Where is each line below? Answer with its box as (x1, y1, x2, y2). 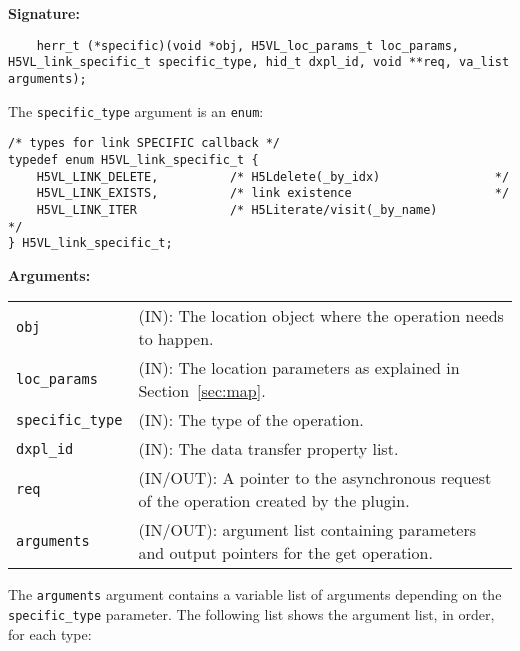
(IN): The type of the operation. (138, 408, 364, 432)
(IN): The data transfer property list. (138, 437, 399, 461)
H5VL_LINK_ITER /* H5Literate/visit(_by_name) (36, 202, 438, 217)
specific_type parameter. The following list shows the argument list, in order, (8, 604, 495, 625)
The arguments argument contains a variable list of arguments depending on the (8, 584, 502, 605)
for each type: (8, 623, 92, 644)
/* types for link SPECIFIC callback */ (8, 136, 281, 151)
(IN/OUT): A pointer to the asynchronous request (138, 466, 492, 490)
